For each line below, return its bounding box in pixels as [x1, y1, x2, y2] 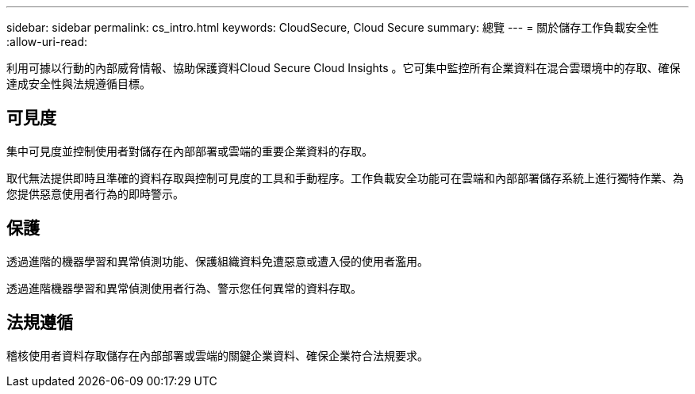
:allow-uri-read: [6, 35, 88, 48]
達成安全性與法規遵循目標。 [6, 77, 151, 90]
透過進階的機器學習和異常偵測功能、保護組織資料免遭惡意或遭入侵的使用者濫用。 [6, 254, 428, 268]
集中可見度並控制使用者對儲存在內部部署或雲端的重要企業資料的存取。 [6, 143, 373, 158]
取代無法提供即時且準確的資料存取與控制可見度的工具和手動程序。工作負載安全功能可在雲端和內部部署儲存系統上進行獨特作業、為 [6, 170, 684, 185]
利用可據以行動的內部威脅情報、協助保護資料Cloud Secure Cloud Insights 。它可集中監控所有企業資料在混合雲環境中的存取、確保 [6, 61, 681, 75]
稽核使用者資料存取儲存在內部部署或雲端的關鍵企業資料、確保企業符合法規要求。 [6, 348, 428, 362]
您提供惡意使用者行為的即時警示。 [6, 186, 184, 201]
